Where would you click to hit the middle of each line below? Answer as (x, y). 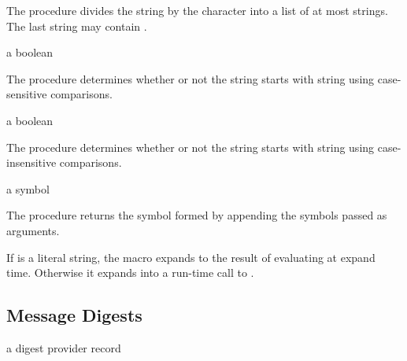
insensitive (31, 162)
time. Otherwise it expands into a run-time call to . (130, 273)
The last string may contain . (77, 26)
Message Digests (74, 315)
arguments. (33, 230)
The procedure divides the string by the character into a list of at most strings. (197, 10)
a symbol (28, 188)
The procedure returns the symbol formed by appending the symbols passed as (197, 215)
